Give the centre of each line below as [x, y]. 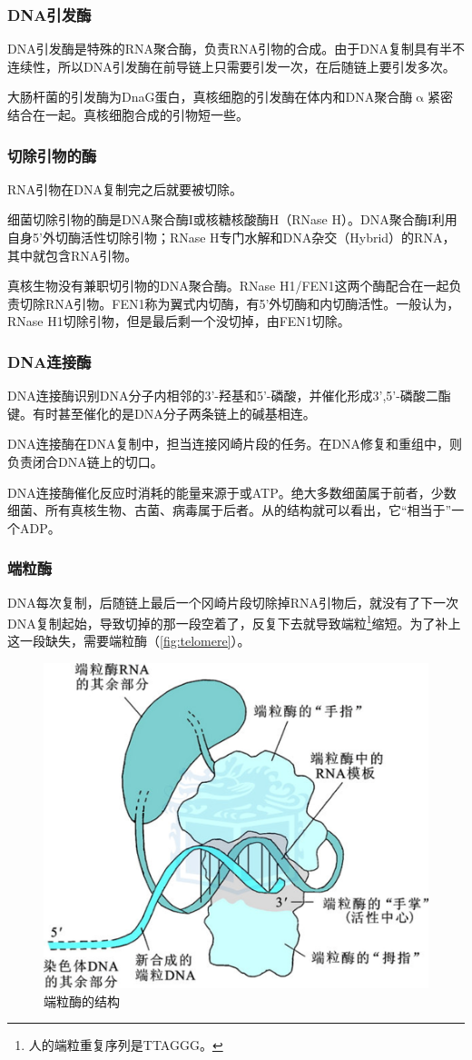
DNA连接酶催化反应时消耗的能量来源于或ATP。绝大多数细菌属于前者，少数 [232, 492]
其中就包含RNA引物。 [73, 255]
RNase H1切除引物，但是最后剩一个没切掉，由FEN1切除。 [179, 321]
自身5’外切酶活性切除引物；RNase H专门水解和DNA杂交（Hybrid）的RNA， [231, 237]
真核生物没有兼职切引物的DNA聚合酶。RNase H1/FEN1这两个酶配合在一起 [228, 286]
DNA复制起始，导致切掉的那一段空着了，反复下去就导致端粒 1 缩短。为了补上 [234, 622]
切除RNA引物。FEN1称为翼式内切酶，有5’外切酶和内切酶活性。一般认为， [240, 303]
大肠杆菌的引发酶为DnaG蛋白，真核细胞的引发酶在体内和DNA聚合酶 [210, 97]
